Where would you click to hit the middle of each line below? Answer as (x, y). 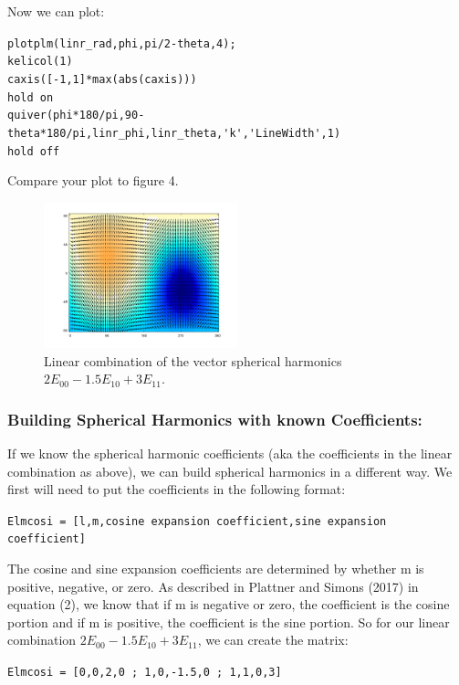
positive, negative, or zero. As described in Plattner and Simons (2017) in (213, 586)
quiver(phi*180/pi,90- (76, 116)
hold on (31, 97)
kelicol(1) (40, 62)
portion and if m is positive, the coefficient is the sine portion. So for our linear (229, 622)
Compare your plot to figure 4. (93, 180)
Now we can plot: (56, 11)
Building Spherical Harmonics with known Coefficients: (215, 419)
